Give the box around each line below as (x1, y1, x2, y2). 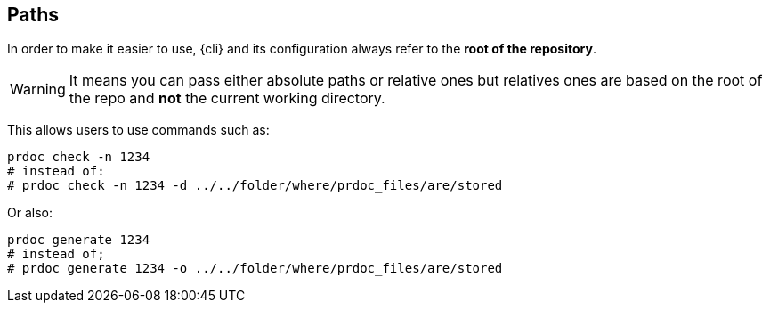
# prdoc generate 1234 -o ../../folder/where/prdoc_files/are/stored (7, 261, 503, 276)
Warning (10, 80, 66, 99)
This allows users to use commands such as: (7, 122, 270, 138)
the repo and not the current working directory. (69, 89, 385, 108)
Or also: (7, 205, 53, 221)
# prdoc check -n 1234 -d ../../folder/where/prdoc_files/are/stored (7, 178, 503, 193)
